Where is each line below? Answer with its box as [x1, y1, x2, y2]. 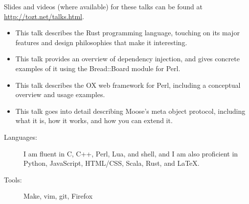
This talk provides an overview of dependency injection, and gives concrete [15, 53, 240, 64]
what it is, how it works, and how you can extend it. [15, 115, 173, 126]
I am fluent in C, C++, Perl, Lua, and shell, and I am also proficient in [23, 148, 238, 158]
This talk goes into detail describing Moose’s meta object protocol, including [15, 105, 246, 116]
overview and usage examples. [15, 89, 105, 100]
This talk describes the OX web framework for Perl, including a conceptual [15, 79, 241, 90]
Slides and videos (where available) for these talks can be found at [4, 1, 203, 11]
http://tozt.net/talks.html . [4, 11, 84, 21]
